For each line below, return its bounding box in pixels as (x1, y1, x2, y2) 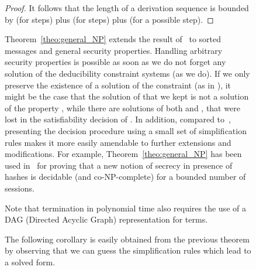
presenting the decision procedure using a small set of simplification (5, 124, 247, 136)
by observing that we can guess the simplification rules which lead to (5, 244, 251, 257)
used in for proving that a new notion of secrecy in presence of (5, 159, 233, 171)
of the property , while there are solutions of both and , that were (5, 101, 240, 114)
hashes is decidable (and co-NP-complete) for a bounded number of (5, 170, 246, 183)
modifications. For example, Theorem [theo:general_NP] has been (5, 148, 242, 160)
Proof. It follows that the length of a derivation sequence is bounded (5, 2, 249, 13)
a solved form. (5, 255, 56, 268)
